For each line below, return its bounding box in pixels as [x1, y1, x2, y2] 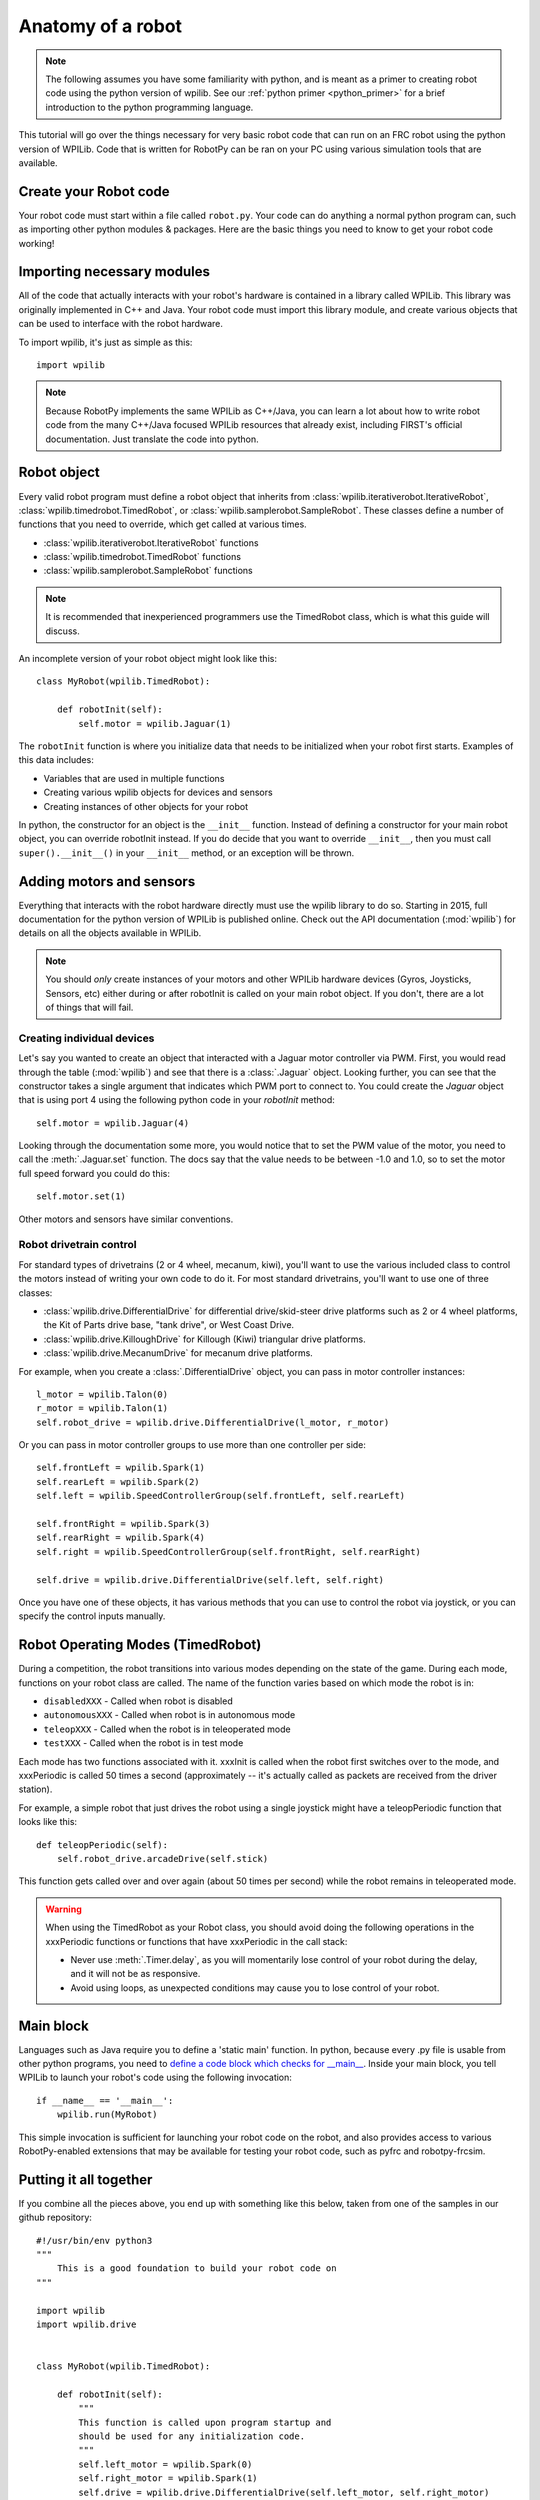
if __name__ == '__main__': [36, 2095, 174, 2106]
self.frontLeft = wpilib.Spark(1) [36, 1462, 205, 1474]
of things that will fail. [45, 1001, 134, 1013]
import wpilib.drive [36, 2318, 137, 2330]
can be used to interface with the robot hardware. [18, 318, 224, 330]
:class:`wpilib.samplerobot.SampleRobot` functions [43, 565, 254, 577]
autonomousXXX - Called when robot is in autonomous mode [43, 1709, 296, 1721]
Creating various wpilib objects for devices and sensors [43, 786, 274, 799]
